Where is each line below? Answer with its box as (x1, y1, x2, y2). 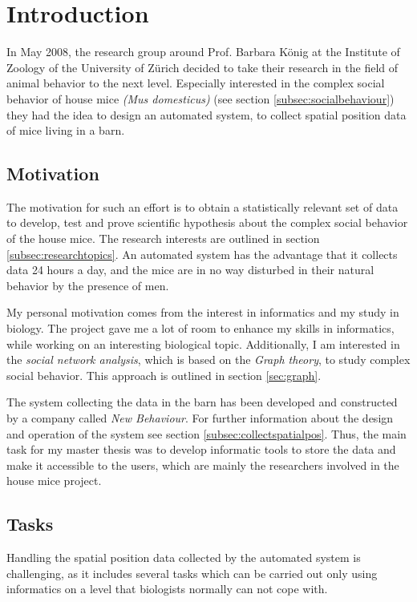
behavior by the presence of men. (6, 277, 169, 293)
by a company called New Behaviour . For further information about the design (6, 410, 394, 426)
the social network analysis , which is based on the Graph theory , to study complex (6, 351, 411, 368)
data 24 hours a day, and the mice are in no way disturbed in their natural (6, 261, 374, 278)
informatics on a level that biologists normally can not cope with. (6, 580, 328, 597)
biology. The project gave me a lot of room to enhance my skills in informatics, (6, 320, 395, 337)
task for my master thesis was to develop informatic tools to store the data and (6, 441, 396, 458)
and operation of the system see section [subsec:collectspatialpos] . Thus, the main (6, 425, 407, 442)
